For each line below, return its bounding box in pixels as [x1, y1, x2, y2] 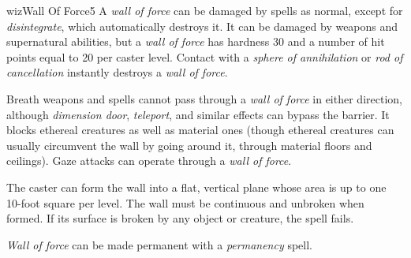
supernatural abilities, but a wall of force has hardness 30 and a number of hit [6, 33, 385, 50]
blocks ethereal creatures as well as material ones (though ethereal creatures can [6, 122, 394, 138]
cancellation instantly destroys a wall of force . [6, 64, 228, 80]
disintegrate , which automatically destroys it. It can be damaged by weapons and [6, 17, 398, 34]
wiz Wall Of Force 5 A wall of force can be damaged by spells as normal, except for [6, 2, 403, 18]
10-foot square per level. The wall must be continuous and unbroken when [6, 194, 364, 211]
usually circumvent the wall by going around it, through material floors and [6, 136, 372, 153]
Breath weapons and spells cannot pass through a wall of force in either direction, [6, 90, 402, 107]
